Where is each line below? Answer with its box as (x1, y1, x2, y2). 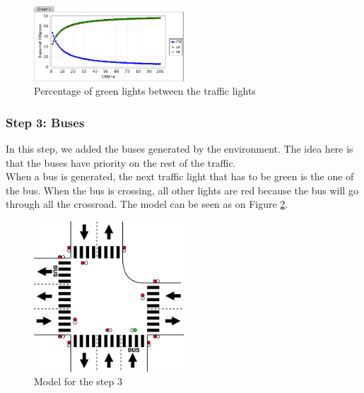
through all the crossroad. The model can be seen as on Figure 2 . (6, 196, 288, 211)
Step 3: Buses (6, 113, 85, 131)
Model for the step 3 (34, 374, 122, 389)
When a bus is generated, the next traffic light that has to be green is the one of (6, 169, 354, 184)
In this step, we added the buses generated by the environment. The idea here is (6, 141, 353, 156)
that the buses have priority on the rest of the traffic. (6, 155, 236, 170)
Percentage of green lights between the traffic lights (34, 83, 256, 98)
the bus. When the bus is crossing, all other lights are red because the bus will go (6, 182, 358, 197)
